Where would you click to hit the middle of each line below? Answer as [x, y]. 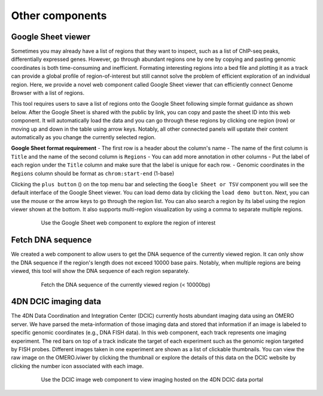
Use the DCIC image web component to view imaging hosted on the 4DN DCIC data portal [152, 380]
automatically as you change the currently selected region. [83, 137]
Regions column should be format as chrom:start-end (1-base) [93, 173]
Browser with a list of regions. [48, 93]
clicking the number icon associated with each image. [77, 366]
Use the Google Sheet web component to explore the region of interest [128, 223]
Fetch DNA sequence [51, 240]
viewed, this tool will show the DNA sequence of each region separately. [100, 271]
